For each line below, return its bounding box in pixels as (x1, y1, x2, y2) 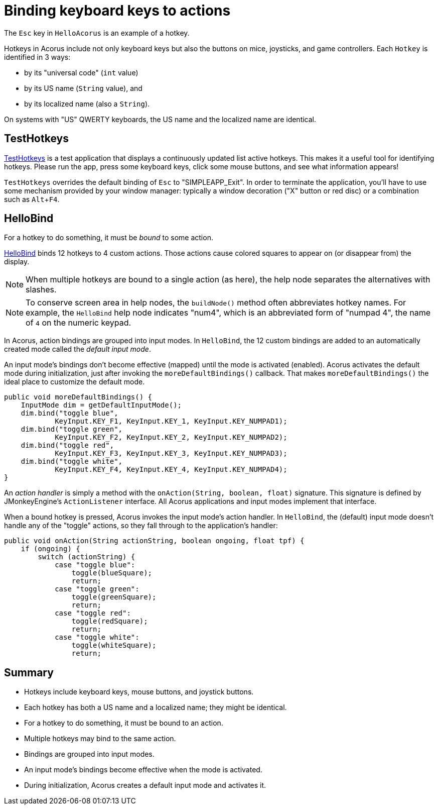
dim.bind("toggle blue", (21, 409, 118, 418)
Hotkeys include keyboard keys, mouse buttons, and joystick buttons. (24, 687, 254, 696)
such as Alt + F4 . (4, 194, 60, 204)
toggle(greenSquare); (71, 593, 157, 601)
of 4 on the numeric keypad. (26, 318, 131, 328)
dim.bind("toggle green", (21, 425, 123, 434)
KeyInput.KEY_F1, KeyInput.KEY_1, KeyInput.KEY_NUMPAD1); (55, 417, 287, 426)
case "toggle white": (55, 633, 139, 642)
